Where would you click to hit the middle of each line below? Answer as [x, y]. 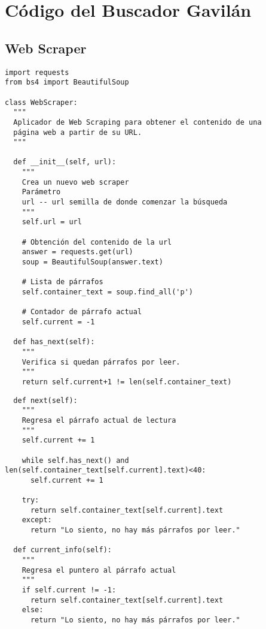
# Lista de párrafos [62, 282]
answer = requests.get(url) [77, 252]
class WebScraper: [41, 102]
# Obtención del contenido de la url [97, 242]
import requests [37, 72]
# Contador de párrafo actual [82, 312]
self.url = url [52, 222]
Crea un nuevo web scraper [75, 182]
